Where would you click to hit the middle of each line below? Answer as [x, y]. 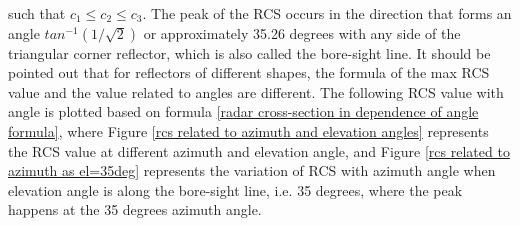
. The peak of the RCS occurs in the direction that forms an [327, 13]
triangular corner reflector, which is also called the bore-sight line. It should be [249, 52]
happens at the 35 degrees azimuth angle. [135, 209]
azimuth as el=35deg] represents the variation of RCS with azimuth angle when [252, 170]
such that [37, 13]
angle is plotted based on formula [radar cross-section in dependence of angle [243, 111]
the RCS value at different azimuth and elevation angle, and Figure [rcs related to [259, 150]
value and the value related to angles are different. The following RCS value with [256, 91]
